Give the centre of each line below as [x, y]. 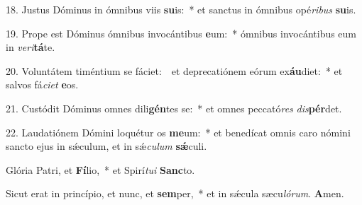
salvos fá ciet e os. [42, 84]
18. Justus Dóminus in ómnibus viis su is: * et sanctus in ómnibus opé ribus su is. [181, 9]
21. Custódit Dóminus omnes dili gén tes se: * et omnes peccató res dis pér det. [174, 108]
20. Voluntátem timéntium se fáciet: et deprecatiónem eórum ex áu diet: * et [174, 70]
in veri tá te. [31, 47]
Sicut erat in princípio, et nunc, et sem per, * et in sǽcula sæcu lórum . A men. [175, 193]
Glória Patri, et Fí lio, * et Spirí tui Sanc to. [100, 169]
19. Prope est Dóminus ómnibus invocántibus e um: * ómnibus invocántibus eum [181, 33]
